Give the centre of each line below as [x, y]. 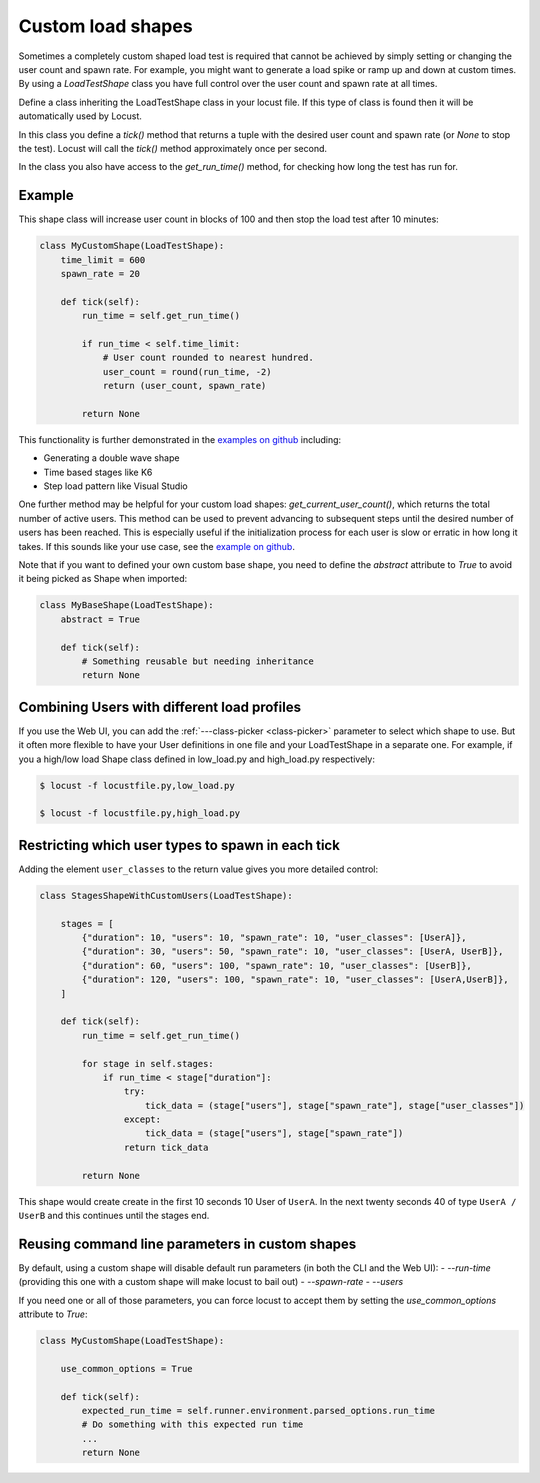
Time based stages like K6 [98, 472]
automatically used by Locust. [80, 116]
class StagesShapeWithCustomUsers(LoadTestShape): [166, 895]
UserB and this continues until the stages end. [114, 1216]
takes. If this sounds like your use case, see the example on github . [156, 546]
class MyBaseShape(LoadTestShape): [126, 605]
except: [142, 1119]
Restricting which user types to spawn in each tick [179, 845]
